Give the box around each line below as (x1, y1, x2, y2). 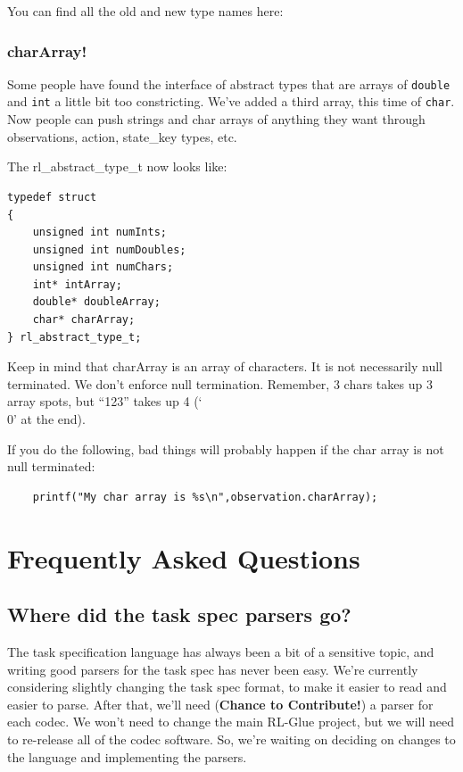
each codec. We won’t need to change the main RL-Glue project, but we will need (7, 712, 454, 731)
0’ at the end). (7, 410, 86, 428)
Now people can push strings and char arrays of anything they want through (7, 110, 426, 129)
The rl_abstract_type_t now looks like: (7, 157, 227, 176)
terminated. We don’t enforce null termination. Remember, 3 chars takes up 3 (7, 374, 433, 393)
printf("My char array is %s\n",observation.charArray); (32, 490, 378, 503)
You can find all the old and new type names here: (7, 2, 284, 20)
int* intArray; (32, 278, 122, 291)
